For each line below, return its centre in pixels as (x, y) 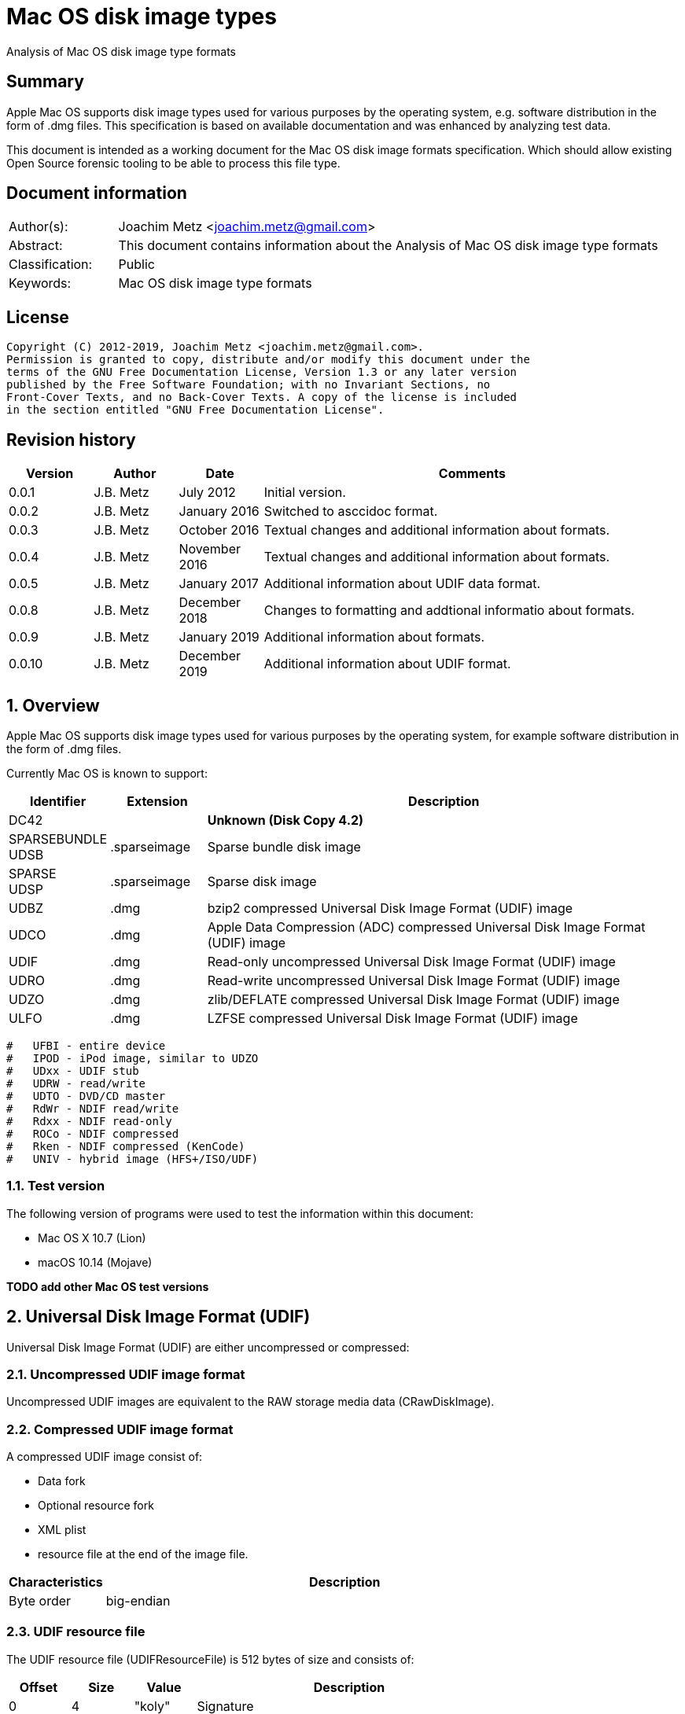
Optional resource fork (96, 1506)
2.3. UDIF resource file (76, 1632)
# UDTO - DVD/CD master (86, 1096)
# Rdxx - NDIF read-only (89, 1121)
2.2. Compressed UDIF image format (120, 1429)
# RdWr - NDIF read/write (93, 1108)
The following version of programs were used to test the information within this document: (240, 1213)
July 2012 (207, 493)
